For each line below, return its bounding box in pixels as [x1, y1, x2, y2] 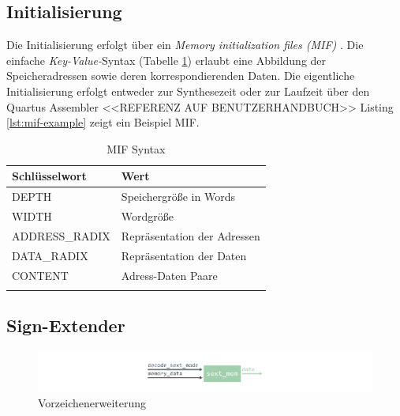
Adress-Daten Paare [121, 267, 218, 283]
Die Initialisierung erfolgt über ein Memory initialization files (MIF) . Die [6, 36, 364, 53]
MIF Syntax [107, 140, 166, 157]
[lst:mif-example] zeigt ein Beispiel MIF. [6, 114, 200, 130]
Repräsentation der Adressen [121, 227, 260, 244]
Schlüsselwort [12, 168, 87, 184]
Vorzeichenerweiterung [38, 395, 147, 411]
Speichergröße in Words [121, 188, 235, 205]
